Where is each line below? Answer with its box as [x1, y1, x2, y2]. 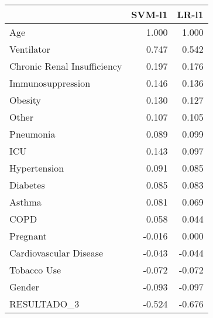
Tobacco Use [9, 263, 61, 276]
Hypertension [9, 161, 64, 175]
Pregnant [9, 229, 47, 242]
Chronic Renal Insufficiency [9, 59, 122, 73]
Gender [9, 280, 39, 293]
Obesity [9, 93, 41, 107]
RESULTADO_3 [9, 297, 80, 310]
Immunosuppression [9, 76, 91, 90]
